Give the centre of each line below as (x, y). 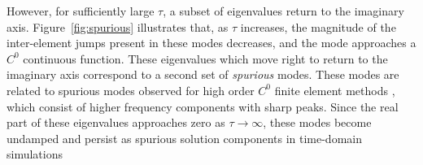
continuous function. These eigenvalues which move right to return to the (205, 58)
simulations (35, 154)
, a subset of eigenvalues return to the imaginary (283, 11)
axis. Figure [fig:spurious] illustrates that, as (118, 26)
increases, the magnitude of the (318, 26)
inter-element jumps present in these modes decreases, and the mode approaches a (211, 43)
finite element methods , (335, 90)
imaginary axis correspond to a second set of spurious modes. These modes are (203, 74)
